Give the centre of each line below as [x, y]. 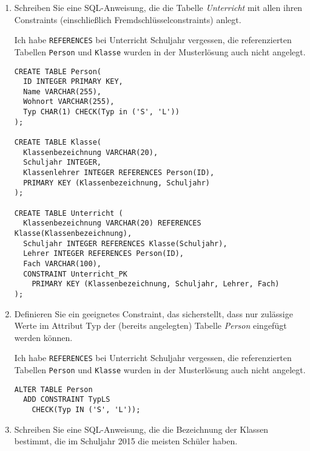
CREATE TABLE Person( [58, 71]
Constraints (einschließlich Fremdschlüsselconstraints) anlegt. [128, 19]
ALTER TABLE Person [53, 389]
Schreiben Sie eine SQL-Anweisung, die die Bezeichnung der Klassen [141, 429]
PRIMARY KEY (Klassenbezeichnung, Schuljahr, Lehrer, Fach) [156, 284]
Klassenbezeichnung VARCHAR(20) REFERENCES [112, 223]
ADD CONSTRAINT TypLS [67, 400]
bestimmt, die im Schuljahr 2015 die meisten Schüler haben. [126, 441]
